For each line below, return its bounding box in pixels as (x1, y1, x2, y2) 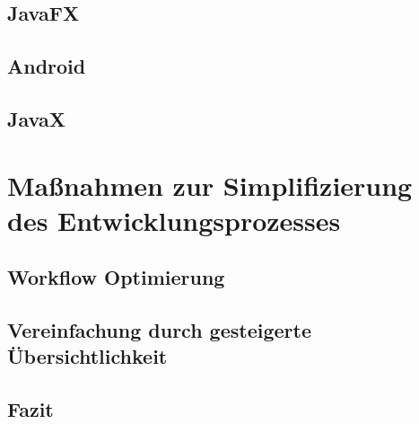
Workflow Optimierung (7, 263, 225, 291)
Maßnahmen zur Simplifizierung (7, 166, 413, 203)
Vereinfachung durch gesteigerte (7, 316, 312, 344)
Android (7, 52, 86, 80)
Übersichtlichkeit (7, 342, 168, 370)
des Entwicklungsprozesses (7, 201, 341, 238)
